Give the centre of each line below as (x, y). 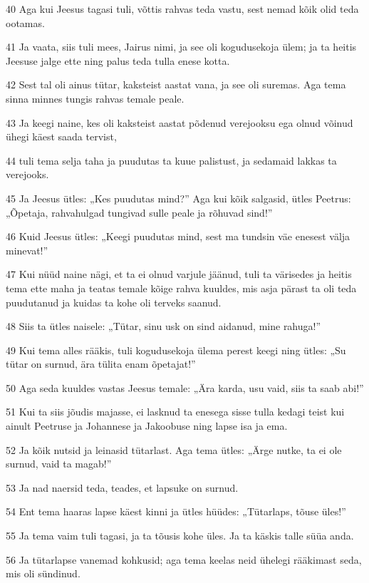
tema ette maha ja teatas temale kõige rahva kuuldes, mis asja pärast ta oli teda (181, 288)
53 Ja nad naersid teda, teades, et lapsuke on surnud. (122, 487)
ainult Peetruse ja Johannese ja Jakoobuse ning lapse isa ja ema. (147, 426)
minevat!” (27, 250)
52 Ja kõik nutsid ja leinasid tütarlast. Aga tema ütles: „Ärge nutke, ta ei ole (174, 449)
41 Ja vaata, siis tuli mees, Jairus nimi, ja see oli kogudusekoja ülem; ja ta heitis (181, 47)
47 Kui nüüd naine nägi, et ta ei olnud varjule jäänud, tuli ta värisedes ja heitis (179, 274)
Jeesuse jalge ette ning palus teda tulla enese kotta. (118, 60)
